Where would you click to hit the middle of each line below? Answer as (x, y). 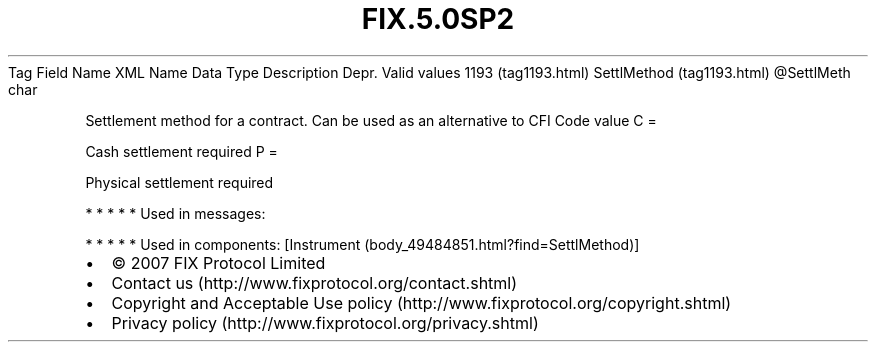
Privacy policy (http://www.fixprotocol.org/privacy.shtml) (325, 322)
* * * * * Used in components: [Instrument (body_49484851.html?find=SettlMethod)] (362, 244)
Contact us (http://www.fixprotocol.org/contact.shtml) (314, 282)
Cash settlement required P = (181, 151)
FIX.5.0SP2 (438, 19)
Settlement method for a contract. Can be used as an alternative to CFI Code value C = (371, 120)
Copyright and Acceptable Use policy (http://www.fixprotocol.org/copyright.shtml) (421, 302)
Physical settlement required (179, 182)
